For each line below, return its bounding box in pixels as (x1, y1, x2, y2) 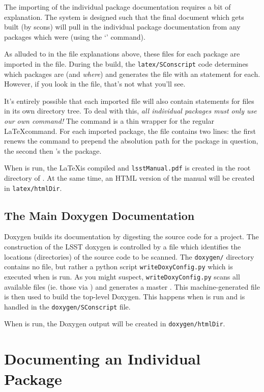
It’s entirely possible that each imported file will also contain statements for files (4, 95, 254, 106)
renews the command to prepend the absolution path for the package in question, (4, 135, 258, 146)
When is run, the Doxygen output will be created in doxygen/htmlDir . (4, 318, 225, 329)
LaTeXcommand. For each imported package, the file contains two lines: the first (4, 125, 256, 136)
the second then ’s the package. (4, 145, 102, 156)
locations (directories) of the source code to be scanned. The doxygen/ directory (4, 251, 254, 262)
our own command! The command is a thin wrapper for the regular (4, 116, 215, 126)
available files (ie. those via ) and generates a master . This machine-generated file (4, 281, 260, 292)
